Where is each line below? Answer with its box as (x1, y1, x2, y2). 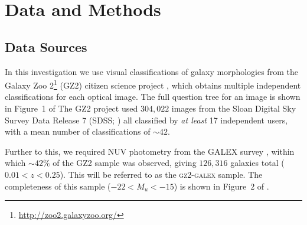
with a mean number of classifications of (5, 125, 151, 138)
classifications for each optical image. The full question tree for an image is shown (5, 90, 301, 103)
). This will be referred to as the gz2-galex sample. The (60, 168, 263, 180)
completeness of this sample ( (5, 180, 111, 192)
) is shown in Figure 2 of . (174, 180, 269, 192)
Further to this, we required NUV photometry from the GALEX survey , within (5, 145, 295, 157)
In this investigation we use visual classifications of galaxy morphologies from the (5, 65, 298, 77)
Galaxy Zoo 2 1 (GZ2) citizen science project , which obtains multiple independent (5, 77, 301, 91)
